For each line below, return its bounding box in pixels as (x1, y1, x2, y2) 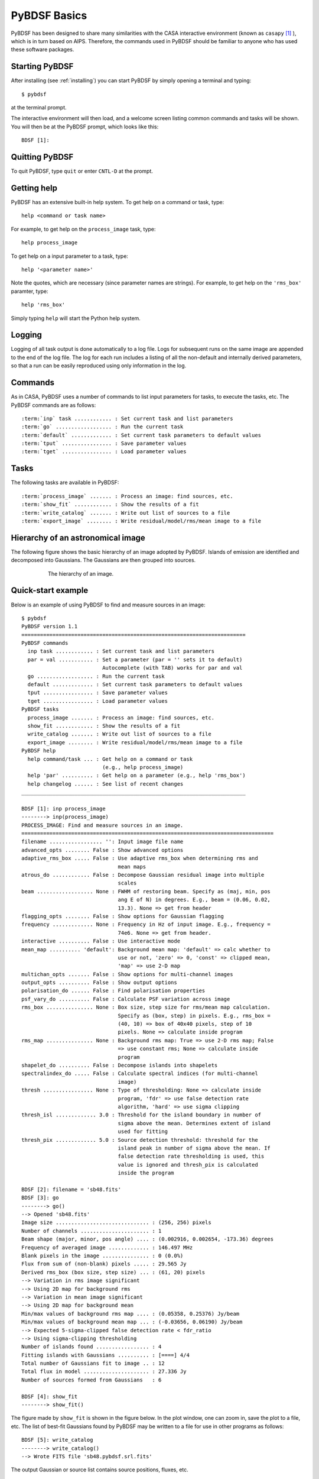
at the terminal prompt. (11, 104, 67, 111)
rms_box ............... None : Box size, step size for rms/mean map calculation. (21, 1004, 271, 1011)
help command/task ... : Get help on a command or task (27, 755, 193, 763)
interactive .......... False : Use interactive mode (21, 938, 180, 945)
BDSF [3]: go (21, 1194, 59, 1201)
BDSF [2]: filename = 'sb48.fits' (21, 1186, 121, 1193)
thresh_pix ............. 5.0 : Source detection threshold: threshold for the (21, 1136, 258, 1143)
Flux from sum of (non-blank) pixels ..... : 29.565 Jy (21, 1261, 187, 1267)
